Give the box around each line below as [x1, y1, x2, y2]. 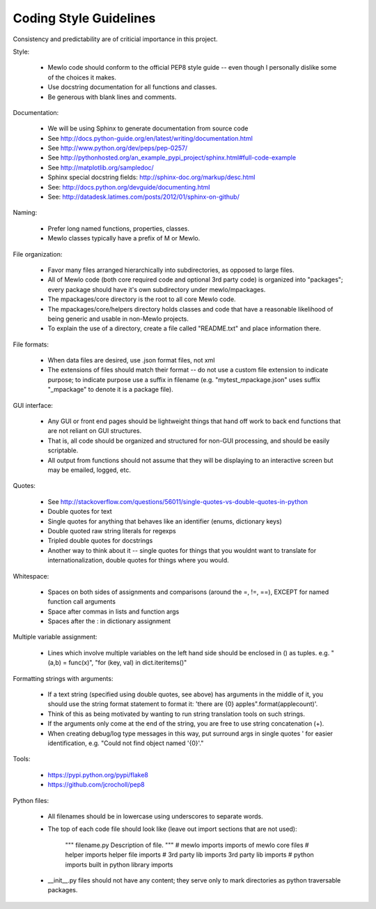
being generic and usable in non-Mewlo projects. [47, 314, 189, 323]
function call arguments [47, 597, 116, 606]
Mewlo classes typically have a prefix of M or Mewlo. [47, 234, 201, 243]
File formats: [13, 340, 49, 349]
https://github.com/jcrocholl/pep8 [47, 781, 146, 789]
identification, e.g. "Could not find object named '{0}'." [47, 739, 204, 747]
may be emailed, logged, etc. [47, 466, 132, 474]
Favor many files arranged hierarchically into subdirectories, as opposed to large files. [47, 266, 295, 274]
